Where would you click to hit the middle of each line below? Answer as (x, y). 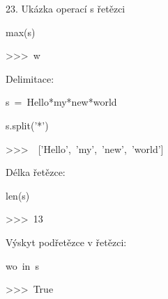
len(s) (18, 195)
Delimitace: (30, 78)
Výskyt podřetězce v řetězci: (66, 242)
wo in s (22, 265)
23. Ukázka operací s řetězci (66, 8)
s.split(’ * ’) (27, 125)
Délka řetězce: (36, 172)
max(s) (21, 32)
